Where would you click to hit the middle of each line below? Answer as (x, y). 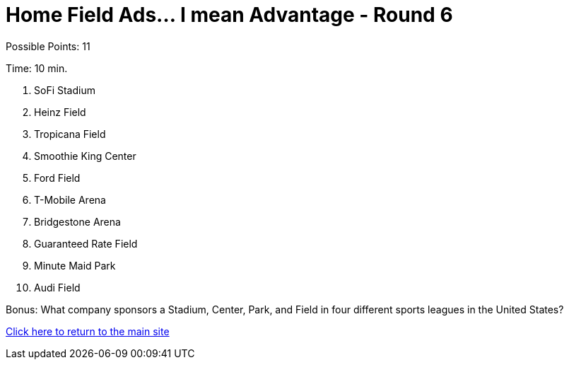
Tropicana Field (70, 134)
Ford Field (57, 178)
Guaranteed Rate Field (86, 243)
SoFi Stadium (65, 90)
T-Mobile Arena (70, 199)
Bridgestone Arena (77, 221)
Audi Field (57, 287)
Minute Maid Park (75, 265)
